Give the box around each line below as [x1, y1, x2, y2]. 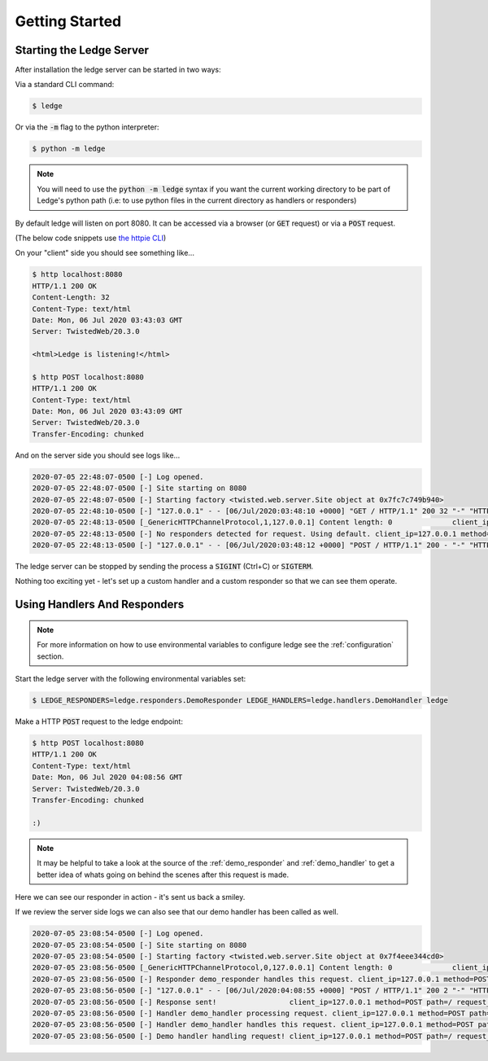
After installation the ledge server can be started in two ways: [15, 65, 221, 75]
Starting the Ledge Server [15, 43, 150, 57]
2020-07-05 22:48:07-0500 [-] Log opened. [32, 472, 204, 481]
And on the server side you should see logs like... [15, 450, 181, 460]
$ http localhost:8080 [32, 270, 123, 279]
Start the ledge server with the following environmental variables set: [15, 674, 246, 684]
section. [37, 651, 64, 661]
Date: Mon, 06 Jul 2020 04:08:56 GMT [32, 773, 183, 782]
